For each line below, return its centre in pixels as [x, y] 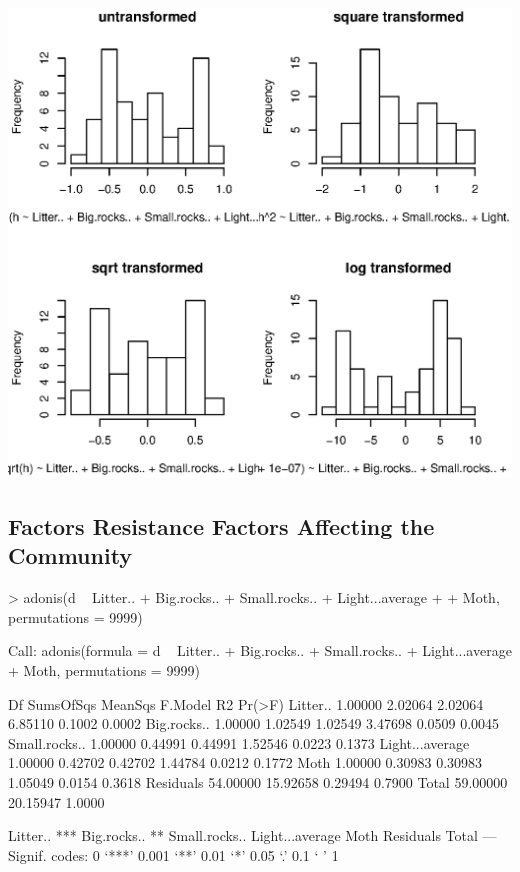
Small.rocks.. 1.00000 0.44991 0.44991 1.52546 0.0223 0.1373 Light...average [239, 742]
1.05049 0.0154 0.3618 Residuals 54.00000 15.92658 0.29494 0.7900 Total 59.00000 [258, 781]
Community [70, 555]
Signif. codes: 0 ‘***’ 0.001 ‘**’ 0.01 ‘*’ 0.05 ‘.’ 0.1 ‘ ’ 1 [173, 854]
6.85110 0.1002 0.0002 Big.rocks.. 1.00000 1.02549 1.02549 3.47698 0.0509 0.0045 [254, 723]
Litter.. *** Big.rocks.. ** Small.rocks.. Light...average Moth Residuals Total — [252, 835]
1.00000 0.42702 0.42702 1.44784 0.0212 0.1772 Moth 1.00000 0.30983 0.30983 [245, 762]
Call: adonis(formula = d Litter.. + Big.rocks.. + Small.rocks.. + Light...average [260, 650]
